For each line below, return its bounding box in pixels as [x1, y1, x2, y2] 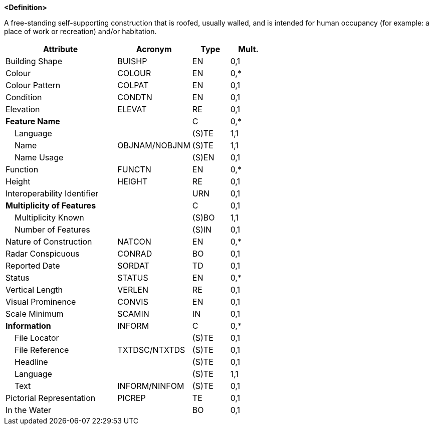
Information [6, 321, 51, 331]
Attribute [43, 44, 78, 54]
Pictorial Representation [6, 393, 96, 403]
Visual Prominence [6, 297, 76, 307]
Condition [6, 92, 42, 102]
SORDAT [117, 261, 150, 271]
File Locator [15, 333, 59, 343]
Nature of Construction [6, 237, 92, 247]
